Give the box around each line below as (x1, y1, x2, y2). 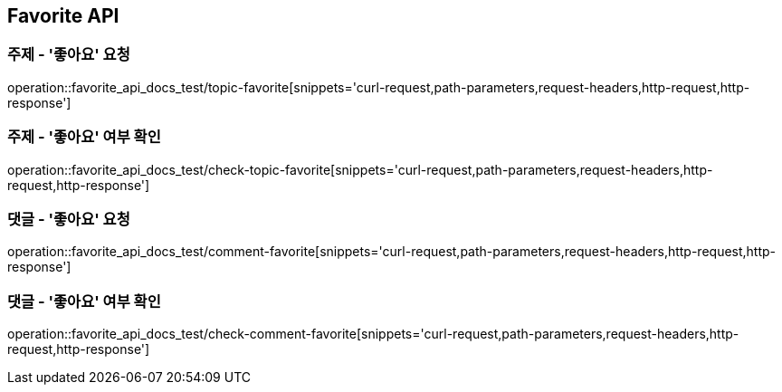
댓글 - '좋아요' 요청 (7, 209, 130, 228)
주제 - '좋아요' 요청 (7, 45, 130, 64)
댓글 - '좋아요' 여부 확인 (7, 292, 161, 311)
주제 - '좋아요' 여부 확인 (7, 128, 161, 147)
